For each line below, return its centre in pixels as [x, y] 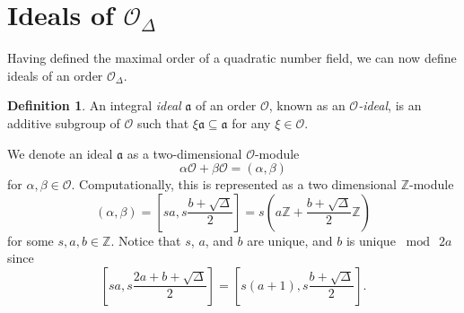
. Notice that [146, 240]
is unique [371, 240]
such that [163, 122]
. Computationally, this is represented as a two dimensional [234, 184]
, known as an [307, 105]
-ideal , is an [390, 105]
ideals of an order [55, 75]
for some [31, 240]
